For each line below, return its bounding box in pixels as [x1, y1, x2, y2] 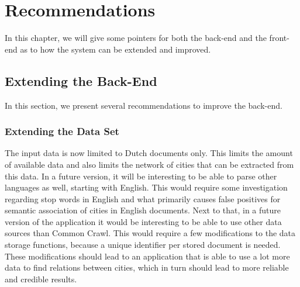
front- [269, 32, 289, 44]
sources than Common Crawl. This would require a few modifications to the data [5, 227, 296, 239]
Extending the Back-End [5, 71, 157, 89]
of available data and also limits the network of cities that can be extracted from [5, 158, 294, 170]
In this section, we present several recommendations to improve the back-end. [5, 99, 282, 111]
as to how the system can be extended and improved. [20, 43, 211, 55]
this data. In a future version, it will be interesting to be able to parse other [5, 170, 277, 182]
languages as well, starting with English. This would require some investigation [5, 181, 288, 193]
